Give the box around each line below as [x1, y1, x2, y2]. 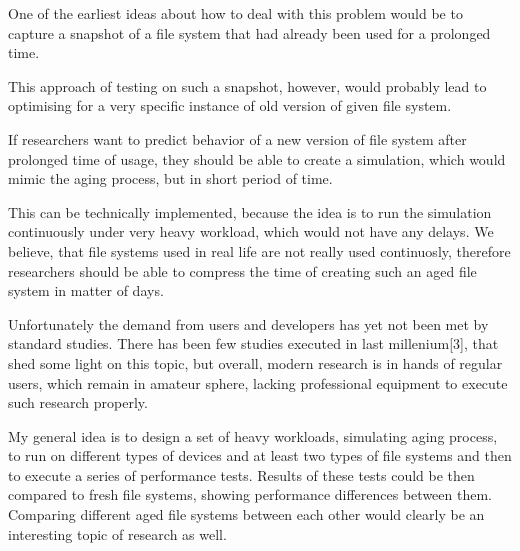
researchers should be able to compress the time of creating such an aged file [8, 260, 477, 281]
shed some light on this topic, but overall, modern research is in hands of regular [8, 352, 503, 373]
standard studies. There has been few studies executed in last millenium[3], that [8, 333, 499, 354]
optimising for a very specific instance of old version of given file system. [8, 95, 452, 116]
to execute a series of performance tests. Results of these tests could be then [8, 464, 475, 485]
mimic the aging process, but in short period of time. [8, 168, 333, 189]
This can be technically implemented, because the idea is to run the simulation [8, 201, 492, 222]
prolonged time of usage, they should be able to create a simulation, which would [8, 148, 506, 169]
